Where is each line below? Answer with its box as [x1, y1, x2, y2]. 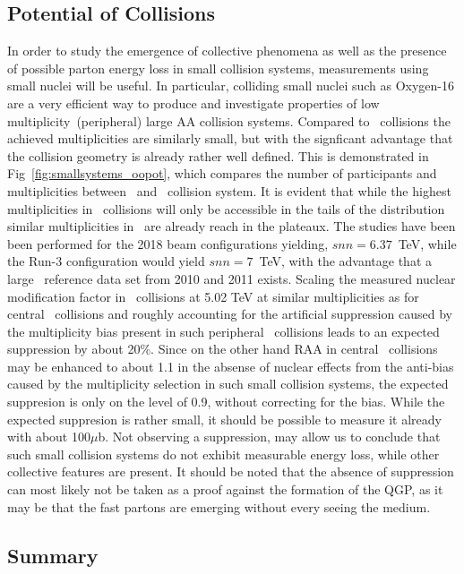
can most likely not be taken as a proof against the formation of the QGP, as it [7, 480, 443, 499]
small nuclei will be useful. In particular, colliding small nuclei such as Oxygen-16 [7, 76, 455, 95]
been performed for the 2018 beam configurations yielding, [7, 234, 329, 253]
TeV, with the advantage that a [259, 252, 432, 270]
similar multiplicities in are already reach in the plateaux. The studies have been [7, 217, 456, 236]
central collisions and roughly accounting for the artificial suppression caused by [7, 304, 452, 323]
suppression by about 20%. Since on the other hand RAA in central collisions [7, 339, 438, 358]
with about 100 [7, 427, 90, 446]
